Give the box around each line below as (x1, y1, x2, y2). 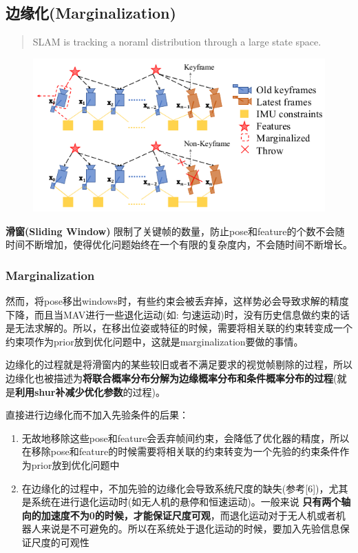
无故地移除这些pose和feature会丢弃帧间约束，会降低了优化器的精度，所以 (21, 430, 350, 445)
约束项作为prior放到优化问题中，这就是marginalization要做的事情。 (6, 334, 304, 348)
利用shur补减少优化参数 (15, 384, 123, 399)
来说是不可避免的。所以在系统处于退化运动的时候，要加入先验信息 (41, 521, 340, 536)
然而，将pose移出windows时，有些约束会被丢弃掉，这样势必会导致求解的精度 (6, 294, 349, 308)
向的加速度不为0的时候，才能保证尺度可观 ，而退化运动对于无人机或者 (21, 507, 336, 522)
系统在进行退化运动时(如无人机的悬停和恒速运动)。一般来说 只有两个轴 (31, 494, 351, 509)
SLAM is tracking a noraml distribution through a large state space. (32, 34, 322, 49)
